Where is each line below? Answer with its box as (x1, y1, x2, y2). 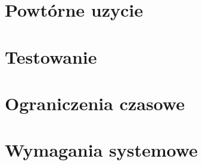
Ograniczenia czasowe (5, 91, 185, 115)
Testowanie (5, 44, 97, 69)
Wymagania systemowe (5, 138, 198, 162)
